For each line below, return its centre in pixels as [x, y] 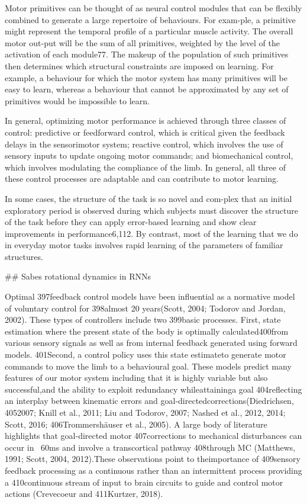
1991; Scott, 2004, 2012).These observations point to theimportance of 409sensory [153, 459]
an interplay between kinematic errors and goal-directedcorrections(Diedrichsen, [149, 401]
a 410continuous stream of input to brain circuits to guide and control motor [144, 482]
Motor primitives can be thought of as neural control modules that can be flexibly [153, 8]
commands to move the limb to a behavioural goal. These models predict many [148, 366]
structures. [24, 256]
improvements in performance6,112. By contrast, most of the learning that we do [151, 233]
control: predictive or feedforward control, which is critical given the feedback [145, 132]
